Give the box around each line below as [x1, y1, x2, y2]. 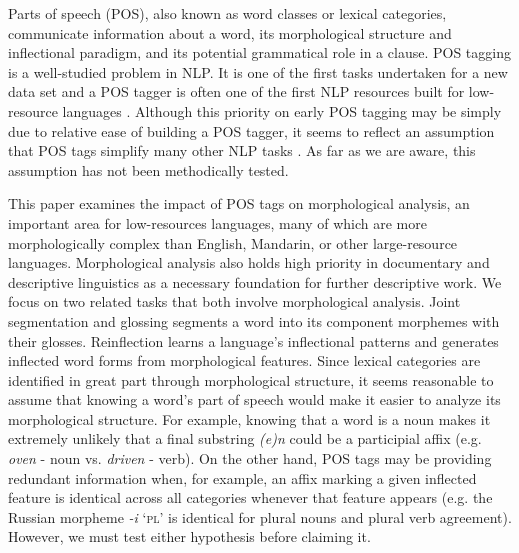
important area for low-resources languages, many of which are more [8, 212, 427, 233]
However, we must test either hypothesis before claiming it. [8, 526, 371, 547]
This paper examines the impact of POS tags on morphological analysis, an [8, 193, 470, 214]
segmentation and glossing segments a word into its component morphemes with [8, 310, 500, 331]
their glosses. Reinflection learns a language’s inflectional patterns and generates [8, 330, 499, 351]
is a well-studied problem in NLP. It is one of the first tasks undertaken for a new [8, 61, 508, 82]
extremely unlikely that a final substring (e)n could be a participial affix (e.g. [8, 428, 482, 449]
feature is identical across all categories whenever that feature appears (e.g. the [8, 487, 493, 508]
